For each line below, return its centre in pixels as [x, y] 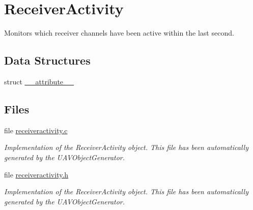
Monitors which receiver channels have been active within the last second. [119, 33]
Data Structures [47, 60]
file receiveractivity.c [36, 130]
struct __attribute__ [39, 81]
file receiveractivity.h [36, 174]
